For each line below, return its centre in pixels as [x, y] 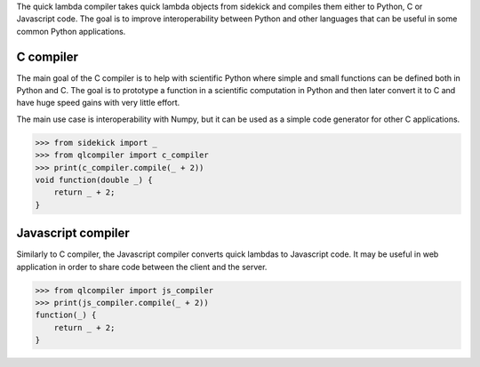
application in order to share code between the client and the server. [142, 267]
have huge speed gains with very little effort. [98, 103]
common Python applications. [71, 31]
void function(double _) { [94, 180]
